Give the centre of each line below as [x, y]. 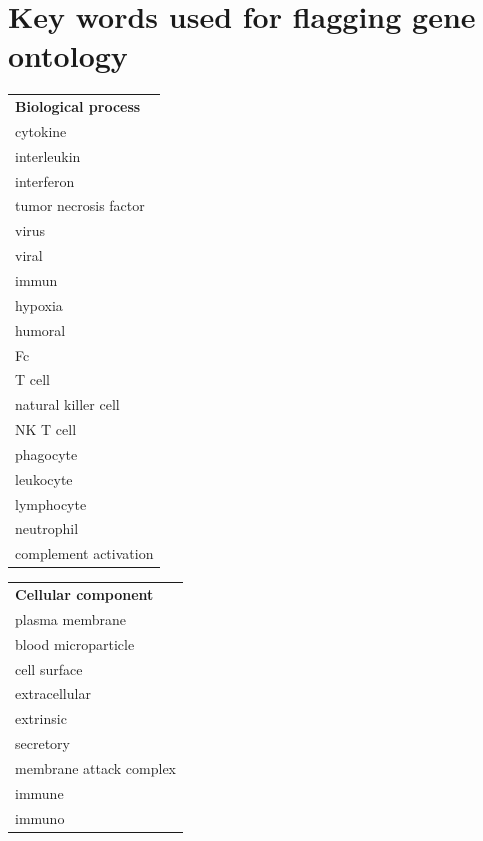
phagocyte [46, 453]
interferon [45, 180]
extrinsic [41, 718]
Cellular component [84, 594]
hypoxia [39, 304]
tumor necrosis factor [80, 205]
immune [39, 792]
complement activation [84, 553]
